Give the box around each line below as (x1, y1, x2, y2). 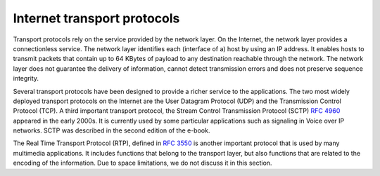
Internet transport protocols (13, 11, 180, 26)
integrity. (13, 74, 39, 83)
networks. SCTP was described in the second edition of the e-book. (13, 126, 210, 135)
